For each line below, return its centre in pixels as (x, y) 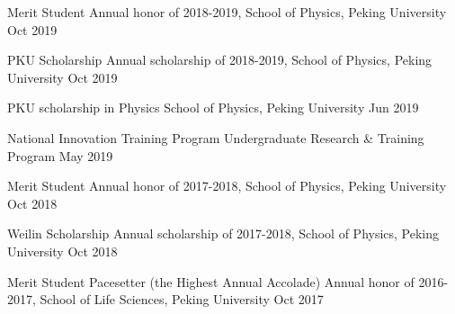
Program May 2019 (60, 155)
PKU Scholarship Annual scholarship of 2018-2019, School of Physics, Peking (220, 60)
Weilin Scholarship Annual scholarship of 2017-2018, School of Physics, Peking (223, 233)
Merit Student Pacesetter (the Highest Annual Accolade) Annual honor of (211, 281)
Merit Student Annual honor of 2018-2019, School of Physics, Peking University (227, 12)
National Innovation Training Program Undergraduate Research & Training (216, 137)
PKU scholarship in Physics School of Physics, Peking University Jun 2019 (213, 108)
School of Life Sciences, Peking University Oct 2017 (182, 299)
